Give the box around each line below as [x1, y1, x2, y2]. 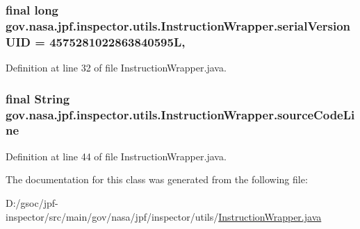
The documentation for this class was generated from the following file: [6, 172, 308, 187]
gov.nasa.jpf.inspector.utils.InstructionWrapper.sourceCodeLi [6, 105, 355, 123]
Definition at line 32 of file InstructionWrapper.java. [6, 60, 227, 75]
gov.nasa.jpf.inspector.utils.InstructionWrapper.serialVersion [6, 17, 351, 34]
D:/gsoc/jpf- [6, 195, 58, 210]
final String [6, 90, 70, 107]
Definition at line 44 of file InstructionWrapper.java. [6, 149, 227, 163]
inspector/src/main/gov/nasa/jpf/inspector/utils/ [6, 209, 219, 223]
